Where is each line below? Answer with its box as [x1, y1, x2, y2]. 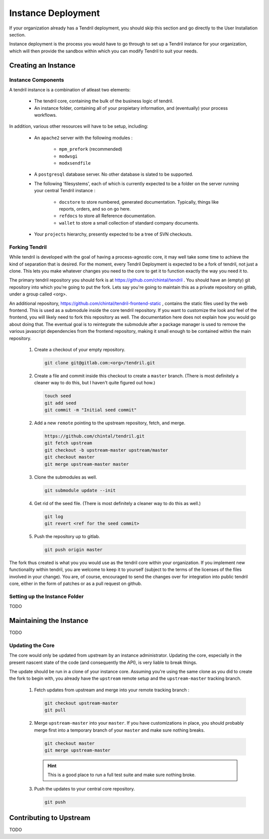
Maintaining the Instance [9, 616, 89, 625]
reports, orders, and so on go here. [59, 206, 131, 212]
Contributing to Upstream [9, 814, 91, 822]
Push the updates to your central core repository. [34, 786, 135, 792]
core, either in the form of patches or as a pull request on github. [9, 580, 142, 586]
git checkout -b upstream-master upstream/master [44, 447, 168, 453]
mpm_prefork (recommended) [59, 146, 123, 152]
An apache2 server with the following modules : [34, 135, 133, 141]
